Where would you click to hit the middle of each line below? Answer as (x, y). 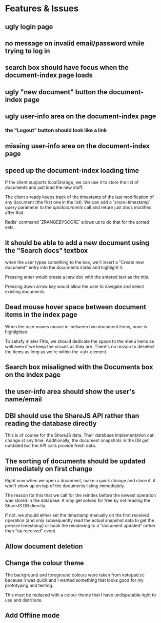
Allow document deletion (44, 546)
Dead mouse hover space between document (76, 307)
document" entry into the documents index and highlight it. (64, 267)
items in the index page (41, 315)
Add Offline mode (32, 615)
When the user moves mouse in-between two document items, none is (76, 326)
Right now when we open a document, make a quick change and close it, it (80, 481)
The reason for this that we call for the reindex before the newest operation (80, 495)
